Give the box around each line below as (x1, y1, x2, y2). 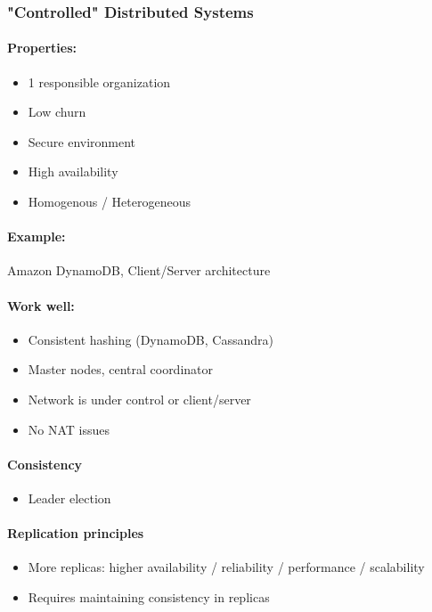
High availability (28, 162, 118, 181)
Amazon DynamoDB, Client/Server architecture (7, 261, 271, 280)
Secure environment (28, 132, 136, 151)
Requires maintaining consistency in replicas (28, 587, 270, 606)
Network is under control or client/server (28, 389, 251, 408)
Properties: (7, 38, 77, 57)
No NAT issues (28, 420, 110, 438)
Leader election (28, 488, 111, 507)
